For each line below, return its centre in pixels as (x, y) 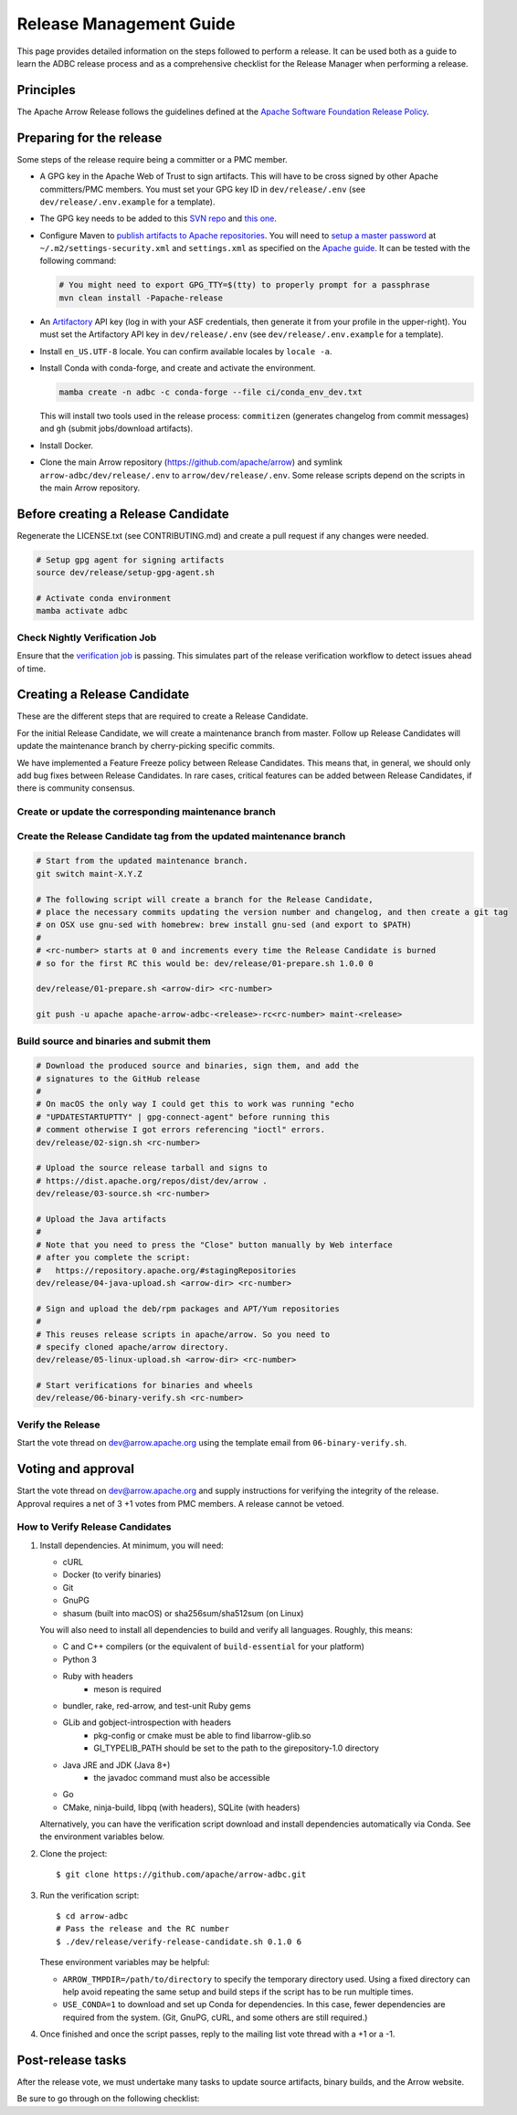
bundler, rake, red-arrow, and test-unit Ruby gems (157, 1705)
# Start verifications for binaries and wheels (144, 1385)
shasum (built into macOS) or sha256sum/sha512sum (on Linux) (183, 1613)
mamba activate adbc (82, 611)
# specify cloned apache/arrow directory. (132, 1347)
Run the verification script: (90, 1895)
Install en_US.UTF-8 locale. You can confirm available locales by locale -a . (186, 351)
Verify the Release (58, 1425)
